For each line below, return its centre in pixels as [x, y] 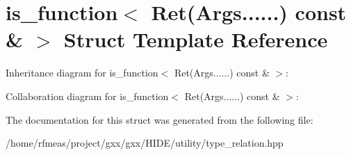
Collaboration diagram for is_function [87, 96]
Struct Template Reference [196, 39]
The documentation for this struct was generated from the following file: [160, 119]
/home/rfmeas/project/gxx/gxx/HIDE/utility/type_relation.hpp [145, 143]
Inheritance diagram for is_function [82, 73]
